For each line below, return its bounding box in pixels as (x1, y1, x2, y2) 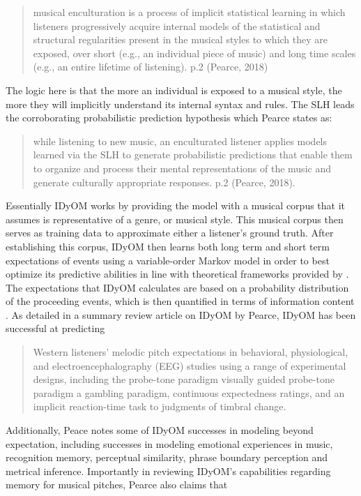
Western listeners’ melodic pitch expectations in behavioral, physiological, (33, 345, 348, 359)
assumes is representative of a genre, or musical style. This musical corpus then (6, 211, 344, 226)
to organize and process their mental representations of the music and (33, 160, 331, 175)
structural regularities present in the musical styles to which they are (33, 32, 328, 47)
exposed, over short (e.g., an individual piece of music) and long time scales (33, 45, 356, 60)
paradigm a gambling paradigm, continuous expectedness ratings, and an (33, 385, 345, 400)
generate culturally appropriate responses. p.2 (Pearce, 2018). (33, 174, 295, 189)
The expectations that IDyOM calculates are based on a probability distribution (6, 280, 349, 294)
